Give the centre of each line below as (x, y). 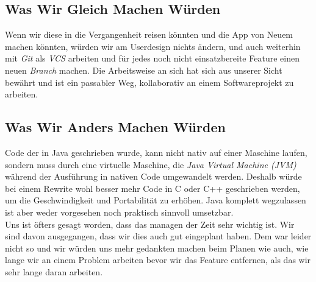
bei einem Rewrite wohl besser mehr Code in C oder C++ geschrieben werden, (153, 188)
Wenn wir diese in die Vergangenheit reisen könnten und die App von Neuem (149, 34)
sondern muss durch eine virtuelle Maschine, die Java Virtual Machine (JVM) (151, 164)
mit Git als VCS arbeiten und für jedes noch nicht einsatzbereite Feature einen (152, 58)
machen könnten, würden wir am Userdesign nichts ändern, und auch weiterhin (153, 46)
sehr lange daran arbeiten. (54, 271)
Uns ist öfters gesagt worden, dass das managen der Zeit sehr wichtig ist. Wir (150, 224)
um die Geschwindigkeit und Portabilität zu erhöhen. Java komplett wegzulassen (156, 200)
